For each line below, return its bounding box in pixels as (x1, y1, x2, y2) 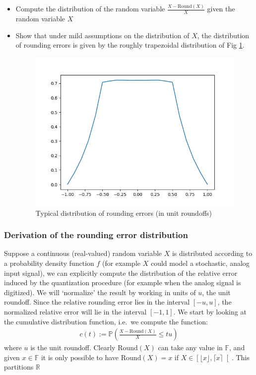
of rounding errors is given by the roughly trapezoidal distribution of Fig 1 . (15, 40, 245, 50)
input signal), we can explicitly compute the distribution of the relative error (4, 267, 238, 278)
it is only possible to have (41, 352, 119, 362)
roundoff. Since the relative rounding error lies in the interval (4, 297, 190, 307)
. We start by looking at (173, 307, 247, 317)
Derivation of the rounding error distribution (4, 229, 188, 241)
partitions (4, 362, 34, 372)
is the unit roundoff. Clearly (30, 342, 116, 353)
